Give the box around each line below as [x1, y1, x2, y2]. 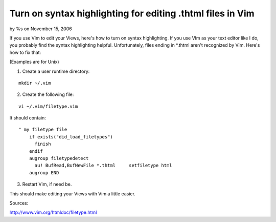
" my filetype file [18, 127, 67, 133]
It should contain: [9, 115, 46, 121]
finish [34, 141, 51, 147]
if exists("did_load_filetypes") [29, 134, 113, 139]
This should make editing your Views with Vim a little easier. [9, 190, 135, 197]
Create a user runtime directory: [22, 68, 90, 74]
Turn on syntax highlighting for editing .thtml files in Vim [9, 8, 255, 19]
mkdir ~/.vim [18, 80, 51, 86]
